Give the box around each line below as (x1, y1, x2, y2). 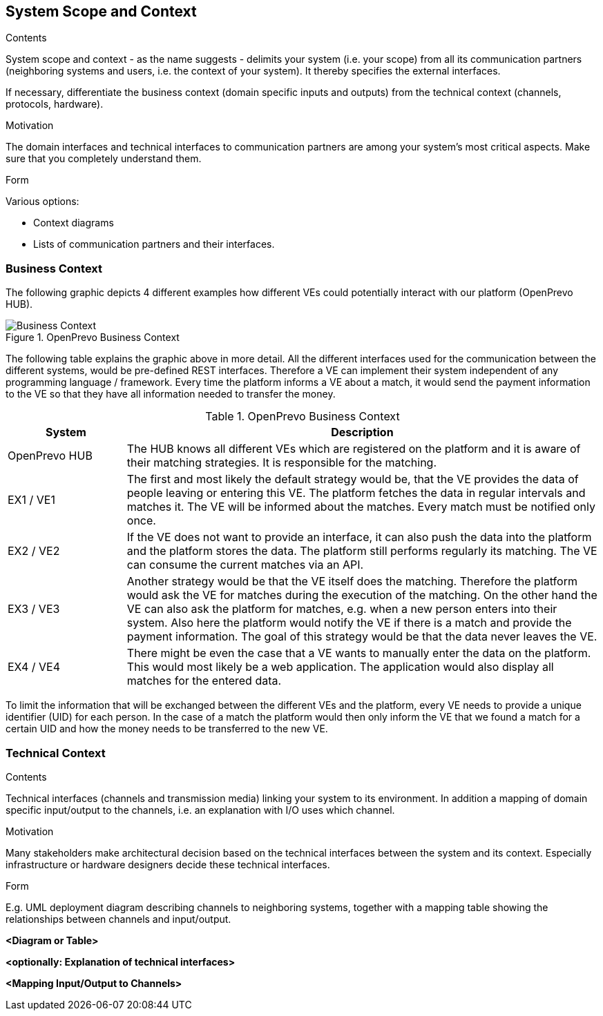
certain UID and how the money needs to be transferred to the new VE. (6, 723, 328, 735)
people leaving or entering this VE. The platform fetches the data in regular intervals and (126, 486, 586, 500)
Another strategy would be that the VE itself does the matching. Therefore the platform (126, 574, 577, 589)
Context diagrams (33, 217, 114, 229)
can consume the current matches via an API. (126, 558, 364, 572)
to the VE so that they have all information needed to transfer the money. (6, 388, 336, 400)
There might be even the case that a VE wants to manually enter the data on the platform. (126, 646, 591, 661)
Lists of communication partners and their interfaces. (33, 238, 275, 251)
